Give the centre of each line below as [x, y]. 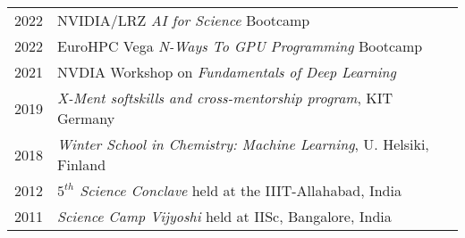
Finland [82, 164]
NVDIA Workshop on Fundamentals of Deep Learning [227, 72]
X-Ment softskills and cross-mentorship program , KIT [225, 98]
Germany [86, 118]
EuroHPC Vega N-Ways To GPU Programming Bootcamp [240, 46]
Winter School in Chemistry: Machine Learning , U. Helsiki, [243, 144]
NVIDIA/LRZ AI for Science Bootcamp [184, 20]
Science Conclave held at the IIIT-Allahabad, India [241, 190]
